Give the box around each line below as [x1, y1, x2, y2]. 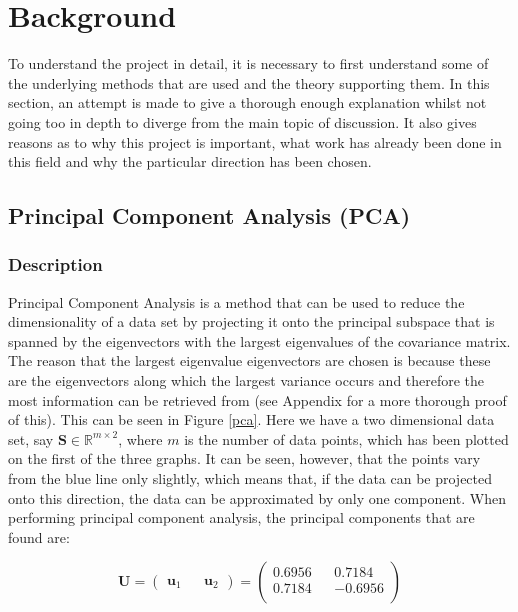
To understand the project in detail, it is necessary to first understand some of [8, 53, 489, 74]
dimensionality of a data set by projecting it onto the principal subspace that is [8, 311, 495, 332]
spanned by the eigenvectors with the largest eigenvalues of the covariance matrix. [8, 330, 511, 351]
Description [8, 252, 103, 277]
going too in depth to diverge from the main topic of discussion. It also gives [8, 111, 477, 132]
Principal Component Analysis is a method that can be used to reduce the [8, 291, 465, 312]
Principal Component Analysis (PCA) [8, 200, 411, 231]
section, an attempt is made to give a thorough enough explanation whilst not [8, 92, 487, 113]
